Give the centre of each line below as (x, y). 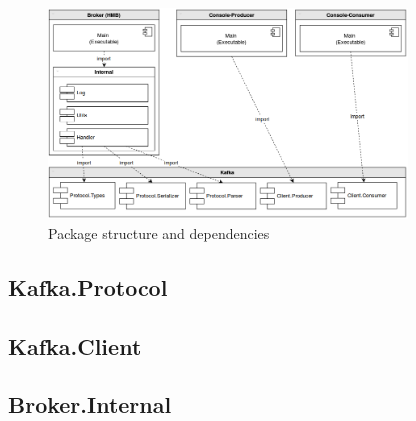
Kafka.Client (75, 345)
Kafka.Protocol (88, 286)
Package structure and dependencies (159, 232)
